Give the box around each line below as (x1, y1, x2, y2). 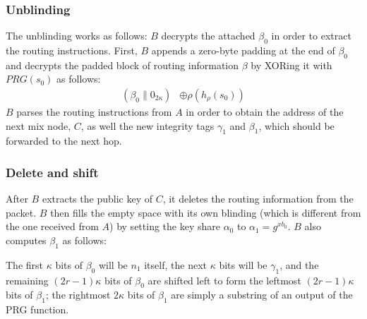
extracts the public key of (42, 191, 152, 206)
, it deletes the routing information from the (162, 191, 354, 206)
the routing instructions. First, (6, 43, 138, 58)
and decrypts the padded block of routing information (6, 57, 239, 72)
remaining (6, 272, 49, 287)
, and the (279, 257, 319, 272)
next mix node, (6, 118, 71, 133)
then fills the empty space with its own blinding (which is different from (50, 205, 361, 219)
